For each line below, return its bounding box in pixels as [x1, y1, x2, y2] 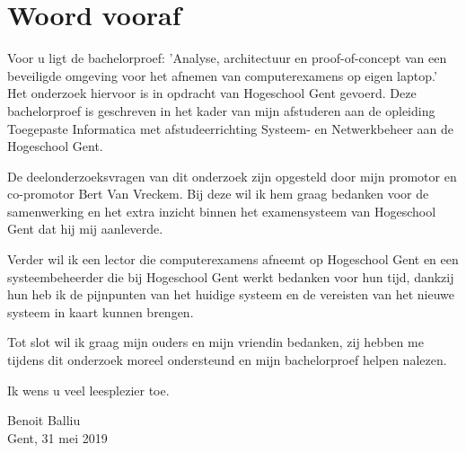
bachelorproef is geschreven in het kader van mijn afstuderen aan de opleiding [7, 101, 435, 120]
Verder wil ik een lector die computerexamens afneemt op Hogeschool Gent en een [7, 250, 459, 269]
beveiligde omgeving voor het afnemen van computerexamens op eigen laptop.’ [7, 66, 437, 84]
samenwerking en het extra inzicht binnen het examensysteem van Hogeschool [7, 201, 436, 220]
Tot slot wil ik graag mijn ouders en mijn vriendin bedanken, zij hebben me [7, 333, 424, 351]
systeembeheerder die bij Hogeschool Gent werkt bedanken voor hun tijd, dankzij [7, 267, 454, 286]
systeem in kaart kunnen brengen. [7, 302, 194, 321]
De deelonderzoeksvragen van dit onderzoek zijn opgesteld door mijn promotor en [7, 166, 457, 185]
